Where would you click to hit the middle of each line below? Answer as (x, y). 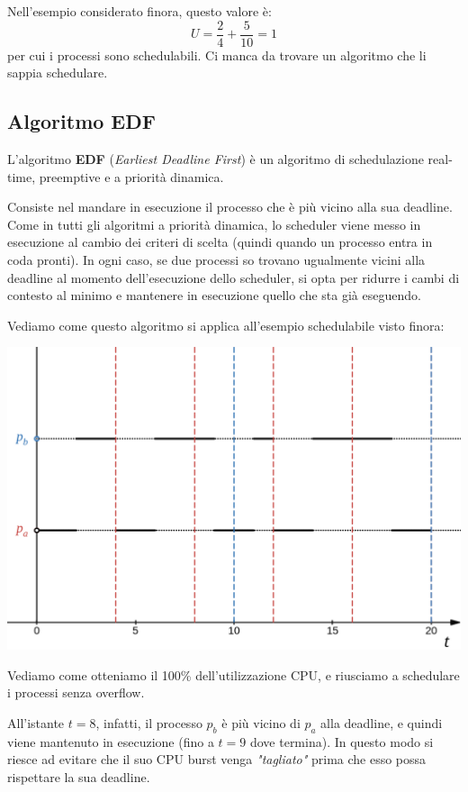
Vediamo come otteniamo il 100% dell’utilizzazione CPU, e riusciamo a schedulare (234, 674)
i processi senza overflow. (76, 692)
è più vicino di (261, 722)
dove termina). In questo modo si (342, 741)
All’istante (36, 722)
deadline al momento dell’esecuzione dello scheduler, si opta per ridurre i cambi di (234, 277)
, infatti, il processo (149, 722)
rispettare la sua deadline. (79, 776)
